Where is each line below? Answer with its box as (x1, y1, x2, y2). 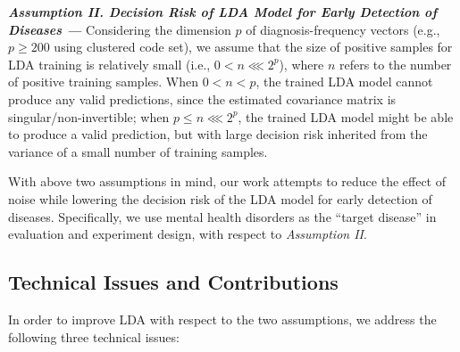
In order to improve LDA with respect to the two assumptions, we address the (8, 309, 437, 328)
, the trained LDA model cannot (255, 72, 433, 91)
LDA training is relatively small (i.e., (8, 54, 211, 73)
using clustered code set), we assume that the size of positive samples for (54, 37, 453, 56)
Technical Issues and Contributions (8, 268, 339, 296)
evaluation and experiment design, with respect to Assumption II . (8, 225, 367, 243)
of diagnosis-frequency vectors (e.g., (246, 20, 440, 38)
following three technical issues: (8, 327, 180, 346)
